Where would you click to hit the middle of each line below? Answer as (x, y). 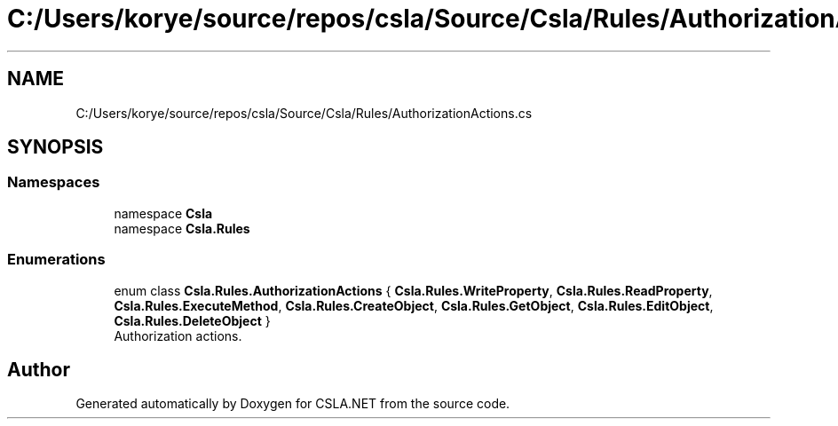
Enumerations (56, 260)
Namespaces (54, 182)
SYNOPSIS (55, 147)
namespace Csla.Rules (182, 228)
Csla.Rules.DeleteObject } (192, 320)
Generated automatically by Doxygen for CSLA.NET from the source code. (293, 404)
